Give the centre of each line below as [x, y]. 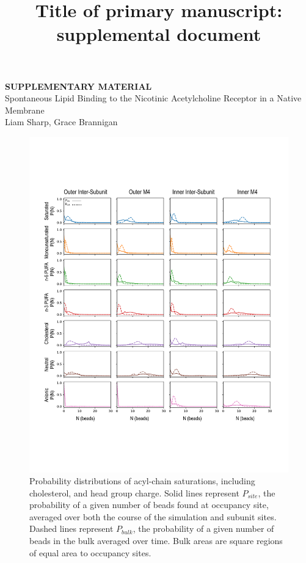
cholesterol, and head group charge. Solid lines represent [134, 492]
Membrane [25, 110]
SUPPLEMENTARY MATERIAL [78, 86]
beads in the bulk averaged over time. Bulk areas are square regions [156, 541]
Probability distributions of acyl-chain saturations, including [142, 481]
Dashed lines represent [71, 528]
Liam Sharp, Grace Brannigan [61, 122]
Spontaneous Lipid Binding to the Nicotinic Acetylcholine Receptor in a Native [153, 98]
